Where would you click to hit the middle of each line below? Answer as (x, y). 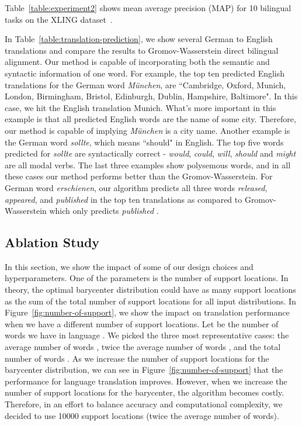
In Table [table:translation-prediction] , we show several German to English (139, 39)
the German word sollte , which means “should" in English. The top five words (144, 142)
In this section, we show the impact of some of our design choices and (129, 266)
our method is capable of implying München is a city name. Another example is (147, 130)
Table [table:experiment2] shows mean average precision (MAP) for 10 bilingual (148, 8)
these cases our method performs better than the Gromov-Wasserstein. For (139, 176)
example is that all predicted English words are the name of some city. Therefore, (150, 119)
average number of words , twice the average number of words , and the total (143, 347)
